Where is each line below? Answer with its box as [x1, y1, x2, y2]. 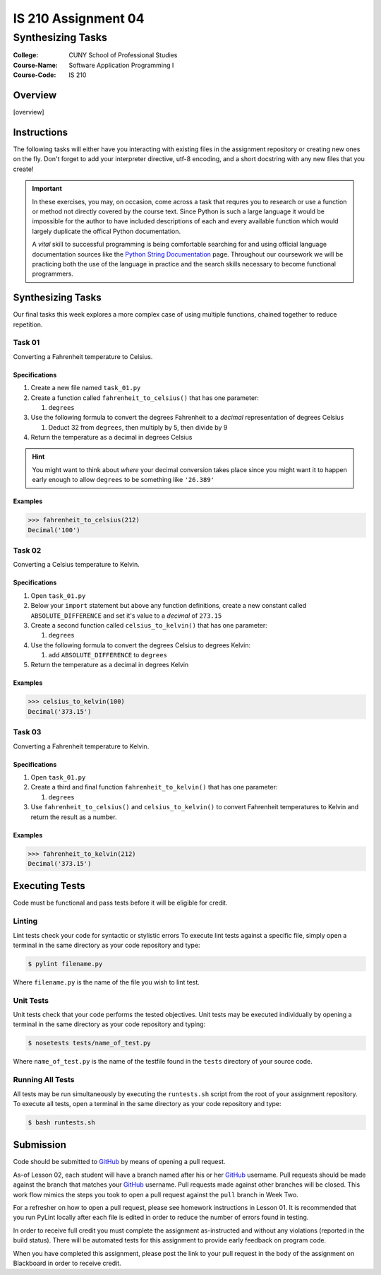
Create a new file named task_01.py [30, 384, 141, 392]
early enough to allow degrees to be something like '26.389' [32, 476, 215, 484]
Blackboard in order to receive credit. [13, 1259, 121, 1267]
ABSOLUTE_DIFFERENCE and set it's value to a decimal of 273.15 [30, 611, 222, 620]
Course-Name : [13, 61, 58, 69]
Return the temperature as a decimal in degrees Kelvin [30, 661, 189, 669]
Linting [13, 916, 38, 926]
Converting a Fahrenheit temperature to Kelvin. [13, 742, 150, 751]
